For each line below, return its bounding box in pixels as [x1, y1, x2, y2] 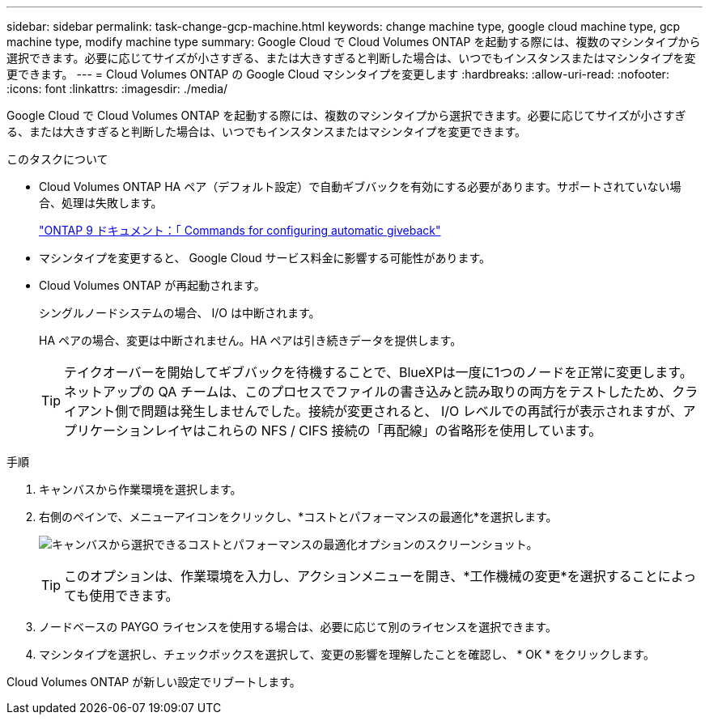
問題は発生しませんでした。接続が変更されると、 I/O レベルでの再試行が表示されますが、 [141, 403, 683, 419]
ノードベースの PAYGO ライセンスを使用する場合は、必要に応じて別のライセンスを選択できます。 [39, 620, 557, 634]
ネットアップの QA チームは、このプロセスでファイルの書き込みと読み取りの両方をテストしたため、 [64, 384, 673, 400]
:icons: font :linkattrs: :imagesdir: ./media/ [6, 82, 228, 95]
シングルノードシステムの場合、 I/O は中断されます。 [39, 306, 321, 320]
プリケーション [64, 422, 155, 439]
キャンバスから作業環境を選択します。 [39, 482, 242, 496]
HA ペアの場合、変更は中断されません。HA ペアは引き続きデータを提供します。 [39, 333, 462, 347]
